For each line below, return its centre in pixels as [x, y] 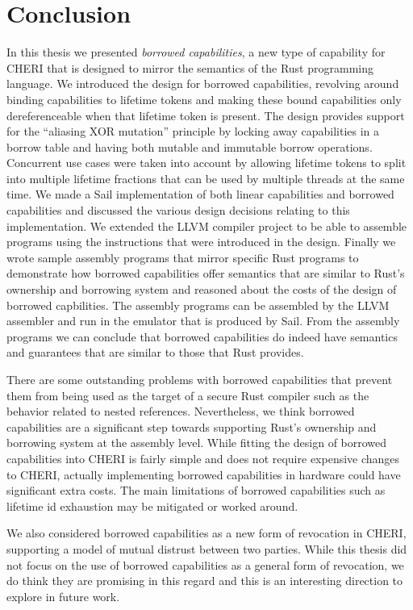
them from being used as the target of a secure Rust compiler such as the [188, 395]
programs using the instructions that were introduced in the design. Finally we [201, 242]
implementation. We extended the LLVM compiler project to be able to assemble [207, 226]
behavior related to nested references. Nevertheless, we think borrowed [181, 411]
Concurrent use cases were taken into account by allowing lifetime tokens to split [206, 163]
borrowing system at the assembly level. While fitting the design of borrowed [197, 443]
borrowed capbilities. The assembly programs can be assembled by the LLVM [198, 305]
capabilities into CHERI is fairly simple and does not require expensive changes [203, 458]
